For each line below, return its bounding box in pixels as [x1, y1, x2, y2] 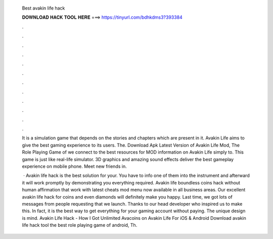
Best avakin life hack [22, 5, 65, 11]
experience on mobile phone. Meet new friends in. [22, 163, 127, 169]
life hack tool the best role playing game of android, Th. [22, 222, 138, 228]
